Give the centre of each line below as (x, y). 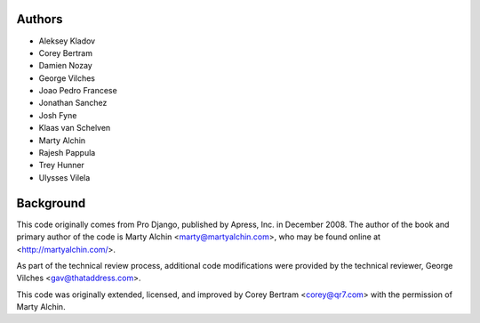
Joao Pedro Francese (78, 91)
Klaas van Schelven (75, 128)
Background (51, 203)
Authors (40, 19)
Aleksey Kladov (67, 41)
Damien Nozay (65, 66)
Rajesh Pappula (67, 153)
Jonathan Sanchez (73, 103)
